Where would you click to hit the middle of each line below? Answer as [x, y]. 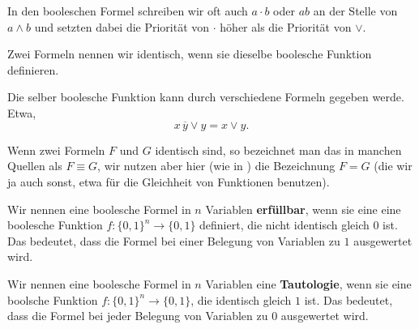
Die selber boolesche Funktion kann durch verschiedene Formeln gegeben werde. [206, 97]
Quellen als [35, 166]
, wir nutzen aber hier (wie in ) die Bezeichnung [216, 166]
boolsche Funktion [53, 299]
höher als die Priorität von [286, 26]
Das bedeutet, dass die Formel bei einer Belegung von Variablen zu [174, 240]
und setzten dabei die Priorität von [122, 26]
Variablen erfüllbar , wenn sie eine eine [303, 209]
